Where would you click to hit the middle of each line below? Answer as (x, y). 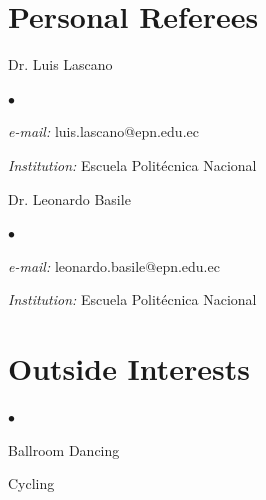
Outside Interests (129, 368)
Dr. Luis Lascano (60, 64)
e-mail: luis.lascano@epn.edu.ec (103, 131)
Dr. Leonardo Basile (69, 198)
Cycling (31, 483)
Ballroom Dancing (64, 449)
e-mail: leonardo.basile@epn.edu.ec (114, 265)
